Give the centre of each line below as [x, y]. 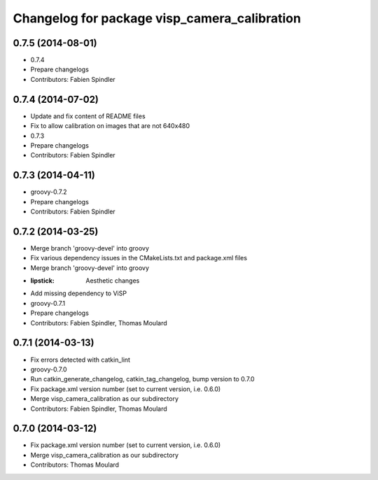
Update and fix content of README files [88, 116]
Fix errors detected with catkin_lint [80, 360]
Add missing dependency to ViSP [79, 293]
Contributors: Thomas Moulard [75, 465]
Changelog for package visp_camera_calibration [157, 18]
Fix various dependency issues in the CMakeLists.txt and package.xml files [139, 258]
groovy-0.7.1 [48, 303]
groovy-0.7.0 [49, 369]
